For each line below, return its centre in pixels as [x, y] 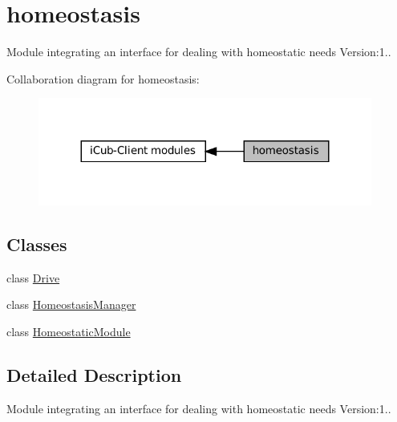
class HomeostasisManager [71, 304]
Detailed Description [94, 375]
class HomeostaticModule [69, 332]
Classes [37, 244]
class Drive [33, 277]
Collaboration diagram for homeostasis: [103, 78]
